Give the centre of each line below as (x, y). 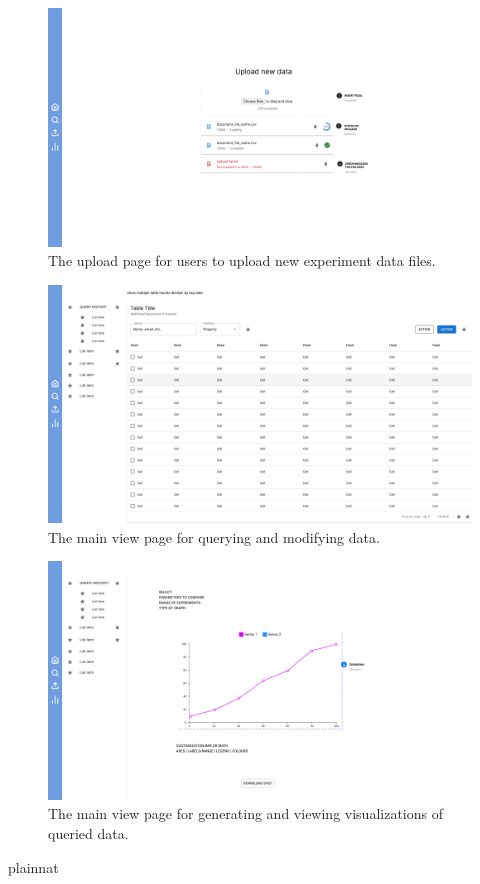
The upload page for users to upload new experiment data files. (242, 260)
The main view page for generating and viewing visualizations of (245, 813)
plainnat (33, 866)
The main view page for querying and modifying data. (214, 536)
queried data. (88, 833)
